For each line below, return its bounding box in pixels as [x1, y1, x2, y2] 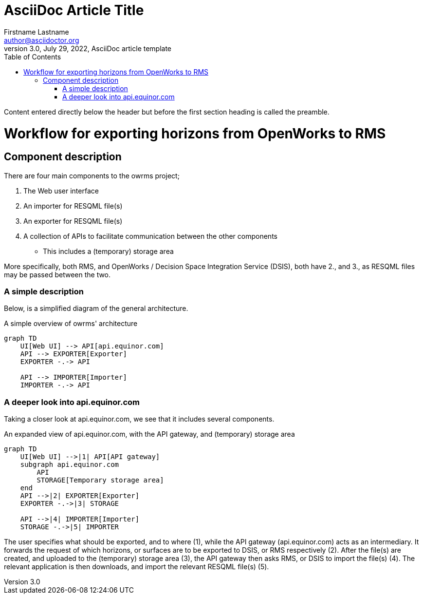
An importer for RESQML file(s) [23, 201, 123, 210]
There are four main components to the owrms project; [4, 171, 180, 180]
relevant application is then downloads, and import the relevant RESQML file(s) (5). [4, 562, 269, 571]
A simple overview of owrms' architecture [4, 319, 138, 328]
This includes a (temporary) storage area [43, 247, 174, 255]
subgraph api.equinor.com [20, 461, 119, 469]
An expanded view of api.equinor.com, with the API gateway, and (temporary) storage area [4, 430, 295, 439]
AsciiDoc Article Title [4, 2, 144, 19]
